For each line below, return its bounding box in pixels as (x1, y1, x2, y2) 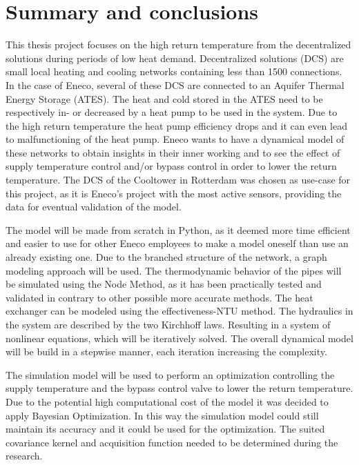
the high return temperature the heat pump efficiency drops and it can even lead (6, 118, 347, 132)
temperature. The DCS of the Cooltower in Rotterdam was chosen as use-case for (6, 172, 351, 187)
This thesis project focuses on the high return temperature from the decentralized (6, 37, 351, 52)
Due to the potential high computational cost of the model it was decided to (6, 394, 329, 408)
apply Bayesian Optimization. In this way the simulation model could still (6, 408, 319, 422)
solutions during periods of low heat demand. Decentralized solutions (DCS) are (6, 50, 344, 65)
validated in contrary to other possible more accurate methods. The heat (6, 290, 313, 304)
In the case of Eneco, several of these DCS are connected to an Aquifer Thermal (6, 77, 345, 92)
